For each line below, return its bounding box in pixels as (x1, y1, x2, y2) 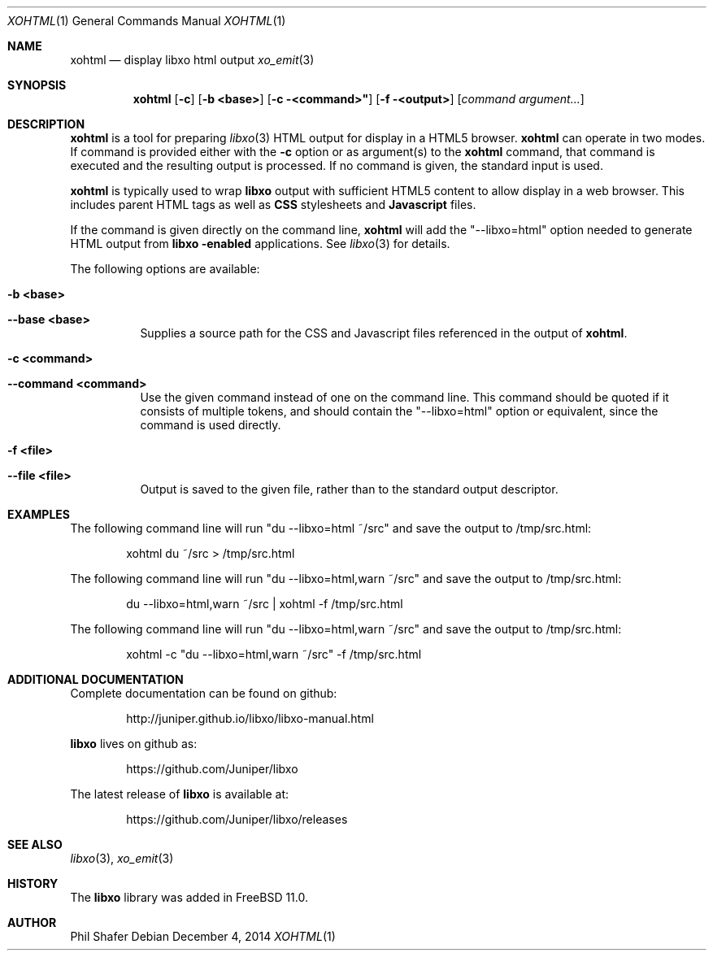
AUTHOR (7, 916, 57, 929)
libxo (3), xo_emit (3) (70, 851, 174, 865)
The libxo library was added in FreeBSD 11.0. (70, 890, 308, 904)
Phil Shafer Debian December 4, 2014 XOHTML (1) (70, 929, 336, 943)
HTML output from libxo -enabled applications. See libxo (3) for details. (70, 237, 450, 250)
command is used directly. (140, 418, 281, 432)
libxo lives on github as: (70, 737, 198, 750)
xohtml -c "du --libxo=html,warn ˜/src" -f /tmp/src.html (126, 647, 422, 661)
